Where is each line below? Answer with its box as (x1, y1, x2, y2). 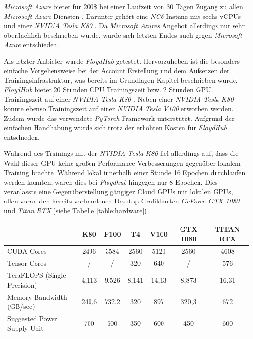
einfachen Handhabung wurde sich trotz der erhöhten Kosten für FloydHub (4, 122, 227, 133)
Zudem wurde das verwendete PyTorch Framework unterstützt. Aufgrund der (4, 113, 235, 123)
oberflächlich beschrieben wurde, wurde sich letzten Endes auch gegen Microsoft (4, 30, 242, 40)
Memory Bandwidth (7, 291, 67, 302)
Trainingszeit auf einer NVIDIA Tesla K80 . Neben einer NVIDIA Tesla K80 (4, 94, 234, 104)
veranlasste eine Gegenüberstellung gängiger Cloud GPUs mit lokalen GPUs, (4, 186, 233, 196)
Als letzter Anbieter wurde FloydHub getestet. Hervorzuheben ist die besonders (4, 55, 240, 66)
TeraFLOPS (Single (7, 270, 66, 280)
